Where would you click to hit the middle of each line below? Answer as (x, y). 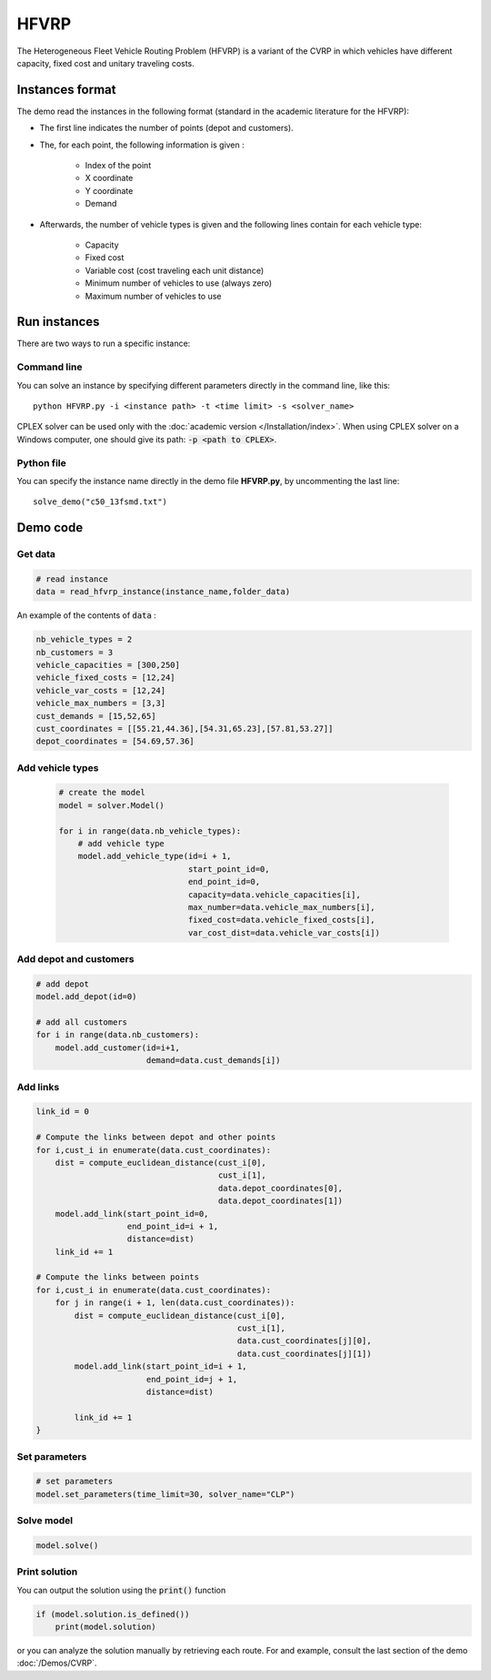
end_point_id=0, (224, 882)
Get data (36, 554)
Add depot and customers (75, 959)
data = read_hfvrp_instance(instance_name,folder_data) (163, 592)
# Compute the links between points (118, 1277)
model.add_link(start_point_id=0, (132, 1214)
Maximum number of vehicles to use (153, 296)
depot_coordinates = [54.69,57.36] (115, 741)
